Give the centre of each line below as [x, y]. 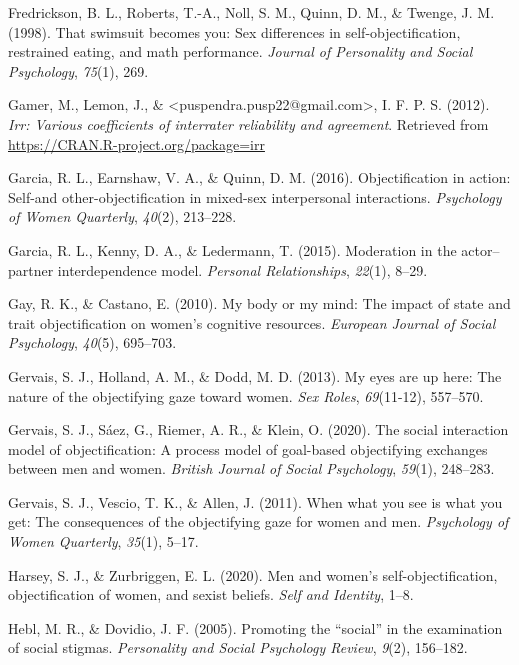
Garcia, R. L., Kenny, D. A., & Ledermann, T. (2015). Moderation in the [232, 249]
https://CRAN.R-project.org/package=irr [136, 143]
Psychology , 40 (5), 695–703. [92, 342]
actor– [480, 249]
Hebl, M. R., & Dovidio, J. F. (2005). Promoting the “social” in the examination [255, 627]
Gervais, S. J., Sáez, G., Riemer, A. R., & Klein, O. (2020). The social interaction [258, 429]
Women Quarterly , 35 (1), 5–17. [103, 541]
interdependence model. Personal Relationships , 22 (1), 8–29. [242, 269]
